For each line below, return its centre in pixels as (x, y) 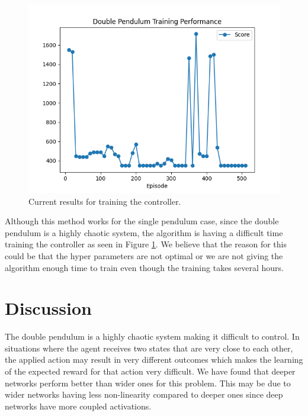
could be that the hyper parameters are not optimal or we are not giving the (144, 255)
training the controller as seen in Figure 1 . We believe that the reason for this (146, 244)
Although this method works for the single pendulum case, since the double (142, 221)
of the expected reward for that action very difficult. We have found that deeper (150, 371)
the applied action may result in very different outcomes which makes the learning (154, 359)
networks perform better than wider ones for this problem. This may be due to (148, 383)
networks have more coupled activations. (78, 406)
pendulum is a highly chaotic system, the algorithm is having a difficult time (144, 232)
